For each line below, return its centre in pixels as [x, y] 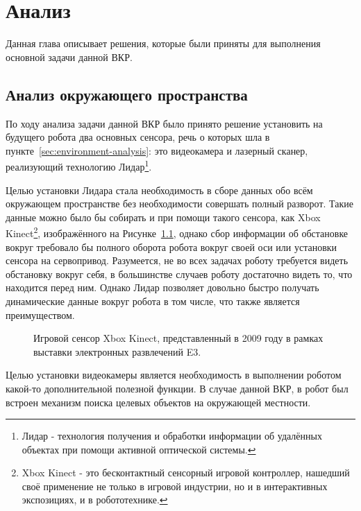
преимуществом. [40, 314]
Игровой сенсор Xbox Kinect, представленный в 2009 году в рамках [178, 338]
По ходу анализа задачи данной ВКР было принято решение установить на [164, 123]
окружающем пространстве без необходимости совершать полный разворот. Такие [180, 203]
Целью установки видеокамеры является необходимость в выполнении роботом [174, 375]
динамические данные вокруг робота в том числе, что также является [153, 301]
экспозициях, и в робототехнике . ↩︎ [95, 500]
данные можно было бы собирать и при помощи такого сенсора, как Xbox [163, 217]
